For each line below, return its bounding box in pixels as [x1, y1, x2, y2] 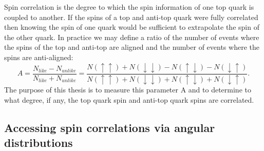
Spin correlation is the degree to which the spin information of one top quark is [4, 2, 254, 12]
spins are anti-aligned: [4, 51, 73, 62]
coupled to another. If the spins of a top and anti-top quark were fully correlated [4, 11, 258, 22]
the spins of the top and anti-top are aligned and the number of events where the [4, 42, 259, 52]
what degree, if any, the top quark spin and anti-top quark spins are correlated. [4, 95, 254, 105]
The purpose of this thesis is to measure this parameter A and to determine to [4, 84, 251, 95]
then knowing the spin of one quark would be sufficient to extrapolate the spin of [4, 22, 259, 32]
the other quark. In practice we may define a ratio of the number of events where [4, 31, 259, 42]
